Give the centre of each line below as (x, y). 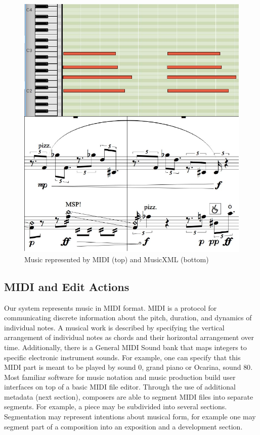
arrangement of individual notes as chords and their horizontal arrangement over (129, 337)
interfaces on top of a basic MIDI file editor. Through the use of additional (120, 387)
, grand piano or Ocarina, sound (191, 367)
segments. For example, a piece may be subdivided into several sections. (116, 406)
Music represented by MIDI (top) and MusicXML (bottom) (117, 259)
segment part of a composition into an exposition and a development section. (123, 426)
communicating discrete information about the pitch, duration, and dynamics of (128, 318)
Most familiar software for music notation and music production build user (120, 377)
